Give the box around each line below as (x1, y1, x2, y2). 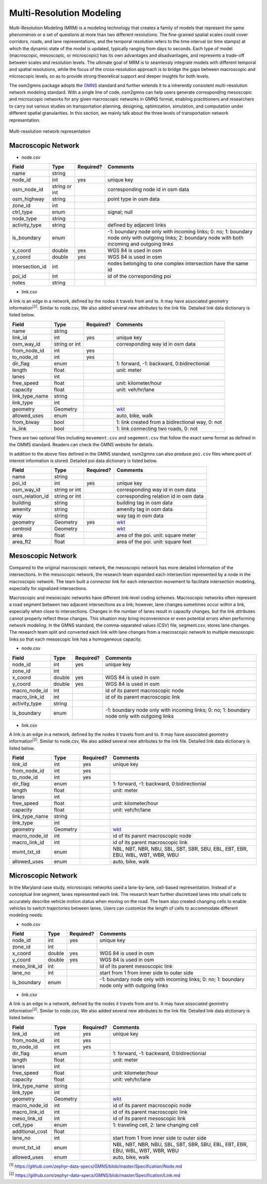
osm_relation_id (12, 493, 49, 500)
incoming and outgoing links (107, 240, 174, 247)
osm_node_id (12, 186, 44, 193)
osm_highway (12, 196, 44, 203)
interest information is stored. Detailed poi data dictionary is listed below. (9, 458, 158, 464)
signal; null (107, 209, 133, 216)
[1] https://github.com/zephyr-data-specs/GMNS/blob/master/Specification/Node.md (9, 1162, 182, 1169)
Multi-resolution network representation (9, 128, 91, 134)
